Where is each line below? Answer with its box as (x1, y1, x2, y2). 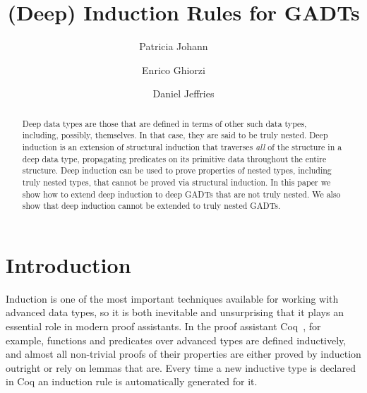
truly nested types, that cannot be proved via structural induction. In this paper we (22, 176, 331, 188)
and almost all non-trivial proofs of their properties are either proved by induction (6, 346, 361, 361)
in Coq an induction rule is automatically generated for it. (6, 374, 258, 389)
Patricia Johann (139, 39, 208, 54)
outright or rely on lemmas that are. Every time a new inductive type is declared (6, 360, 356, 375)
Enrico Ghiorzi (142, 62, 205, 77)
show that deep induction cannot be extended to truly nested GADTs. (22, 200, 281, 212)
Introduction (6, 250, 131, 279)
